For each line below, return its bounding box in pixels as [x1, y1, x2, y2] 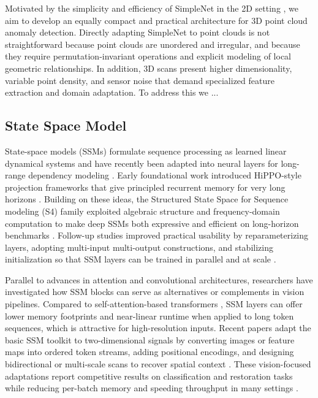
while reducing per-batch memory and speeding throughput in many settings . [5, 381, 298, 394]
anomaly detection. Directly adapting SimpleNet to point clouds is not [5, 26, 270, 39]
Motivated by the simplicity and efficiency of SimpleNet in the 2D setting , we [5, 2, 299, 14]
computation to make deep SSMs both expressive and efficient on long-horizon [5, 216, 299, 229]
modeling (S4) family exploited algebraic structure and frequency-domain [5, 204, 280, 217]
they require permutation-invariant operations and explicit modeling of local [5, 50, 291, 63]
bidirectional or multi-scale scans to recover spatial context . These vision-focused [5, 358, 311, 370]
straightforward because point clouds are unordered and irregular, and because [5, 37, 300, 50]
